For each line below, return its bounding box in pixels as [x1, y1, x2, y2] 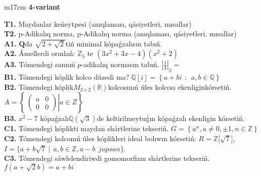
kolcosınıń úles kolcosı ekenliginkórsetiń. [108, 81, 232, 92]
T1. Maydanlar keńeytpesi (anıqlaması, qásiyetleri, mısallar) [4, 18, 192, 29]
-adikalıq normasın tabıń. [81, 59, 159, 70]
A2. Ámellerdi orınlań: [4, 48, 75, 58]
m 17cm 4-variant [4, 2, 60, 12]
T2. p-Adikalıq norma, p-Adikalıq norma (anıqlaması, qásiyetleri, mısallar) [4, 28, 237, 39]
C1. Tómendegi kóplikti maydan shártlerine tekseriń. [4, 123, 169, 134]
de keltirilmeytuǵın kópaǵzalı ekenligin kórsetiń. [97, 113, 245, 124]
